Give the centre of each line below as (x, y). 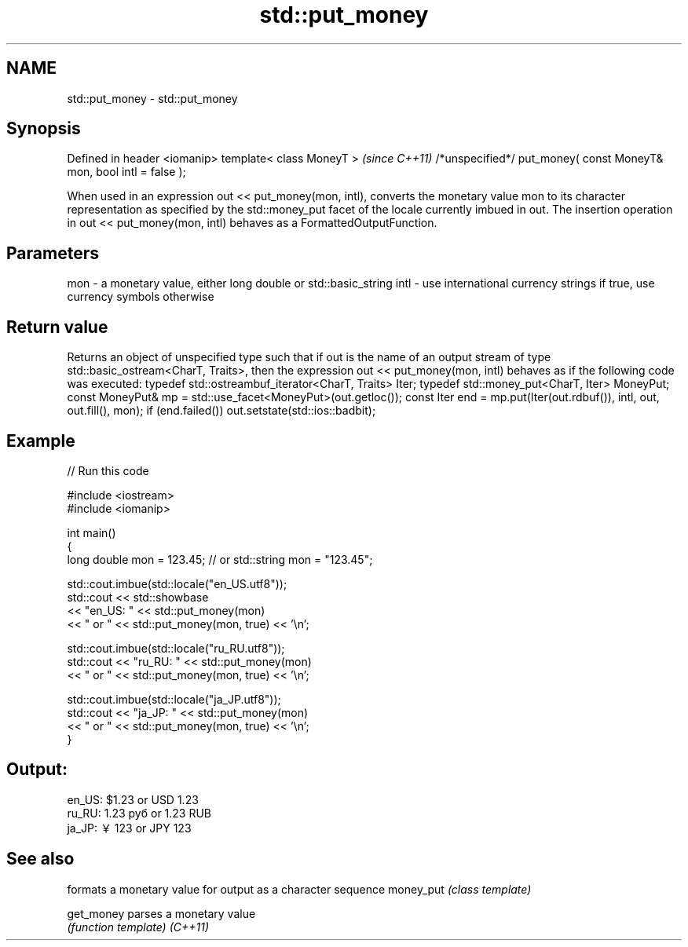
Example (41, 441)
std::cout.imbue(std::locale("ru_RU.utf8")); (176, 648)
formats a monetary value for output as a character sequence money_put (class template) (299, 889)
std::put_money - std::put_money (152, 98)
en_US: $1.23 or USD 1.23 (133, 799)
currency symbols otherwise (141, 297)
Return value (57, 327)
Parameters (53, 253)
